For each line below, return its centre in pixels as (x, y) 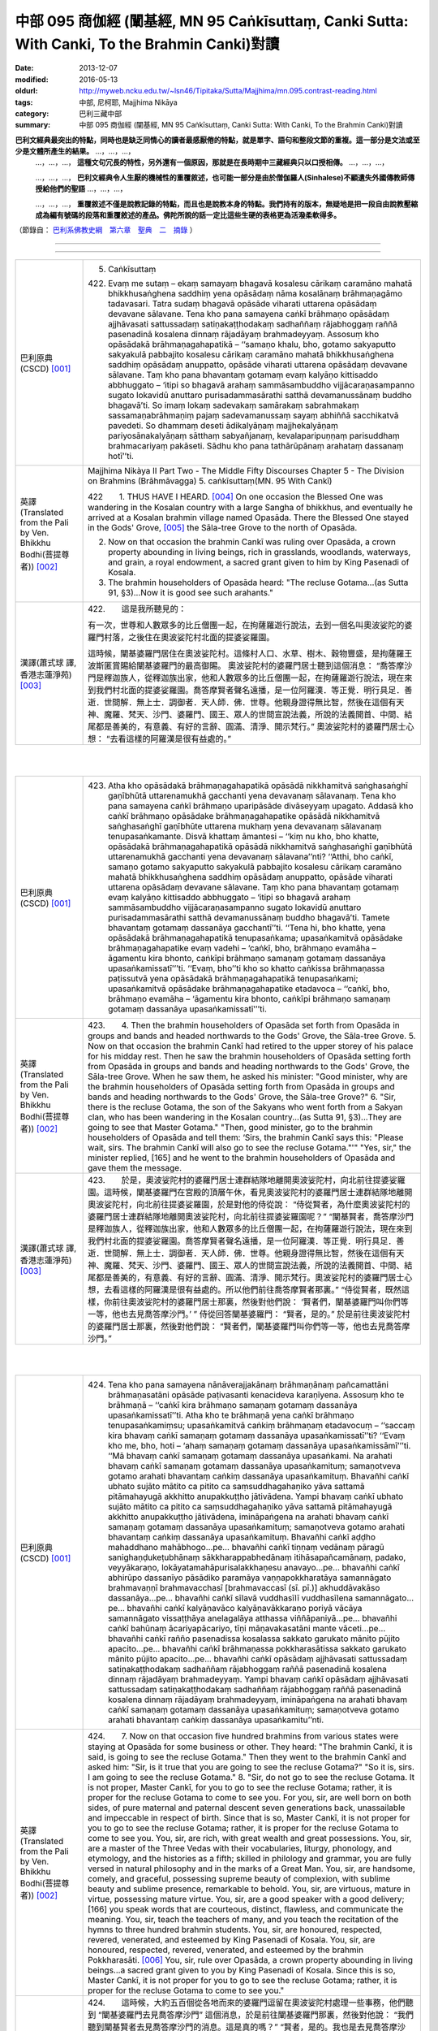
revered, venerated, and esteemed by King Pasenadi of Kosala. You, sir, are (232, 1940)
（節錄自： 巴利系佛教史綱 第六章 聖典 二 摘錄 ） (106, 230)
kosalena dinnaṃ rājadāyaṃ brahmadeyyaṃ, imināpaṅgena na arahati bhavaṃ (258, 1700)
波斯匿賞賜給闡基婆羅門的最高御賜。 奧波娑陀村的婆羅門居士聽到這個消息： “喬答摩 (246, 665)
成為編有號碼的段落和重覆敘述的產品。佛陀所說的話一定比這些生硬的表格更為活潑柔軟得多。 (188, 215)
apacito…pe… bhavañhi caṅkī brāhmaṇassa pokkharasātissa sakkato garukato (258, 1649)
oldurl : (26, 91)
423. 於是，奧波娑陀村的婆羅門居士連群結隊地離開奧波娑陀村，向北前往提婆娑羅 (247, 1180)
